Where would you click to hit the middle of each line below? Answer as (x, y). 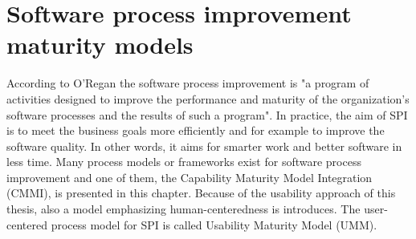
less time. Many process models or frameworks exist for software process (184, 162)
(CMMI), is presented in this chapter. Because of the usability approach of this (201, 193)
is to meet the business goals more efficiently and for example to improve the (196, 130)
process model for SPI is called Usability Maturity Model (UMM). (214, 224)
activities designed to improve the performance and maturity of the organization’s (208, 98)
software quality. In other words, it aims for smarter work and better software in (204, 146)
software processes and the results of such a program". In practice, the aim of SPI (207, 114)
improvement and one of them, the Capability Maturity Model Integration (190, 177)
